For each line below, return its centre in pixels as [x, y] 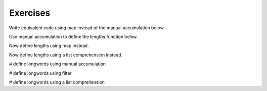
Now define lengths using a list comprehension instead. [66, 55]
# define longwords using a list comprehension [57, 82]
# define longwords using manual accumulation [57, 64]
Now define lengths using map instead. [49, 46]
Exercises [30, 13]
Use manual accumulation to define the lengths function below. [73, 37]
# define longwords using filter [40, 73]
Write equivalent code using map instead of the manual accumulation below [87, 28]
